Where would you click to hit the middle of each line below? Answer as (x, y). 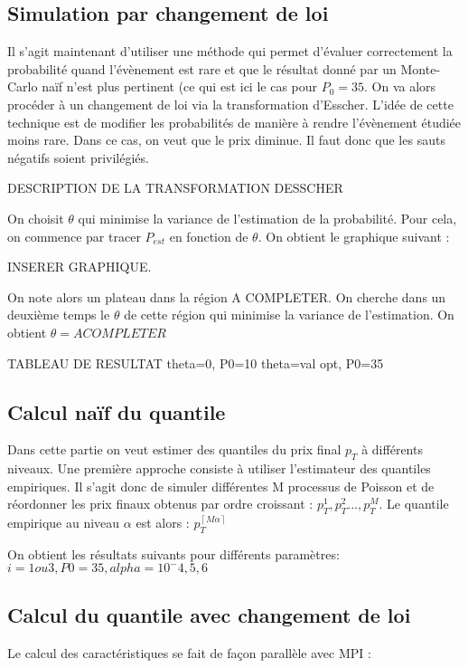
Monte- (421, 68)
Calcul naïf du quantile (117, 411)
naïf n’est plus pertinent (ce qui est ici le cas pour (180, 86)
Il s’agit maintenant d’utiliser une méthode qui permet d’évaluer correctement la (230, 51)
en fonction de (209, 236)
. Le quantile (414, 504)
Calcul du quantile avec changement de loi (209, 614)
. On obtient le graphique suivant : (354, 236)
